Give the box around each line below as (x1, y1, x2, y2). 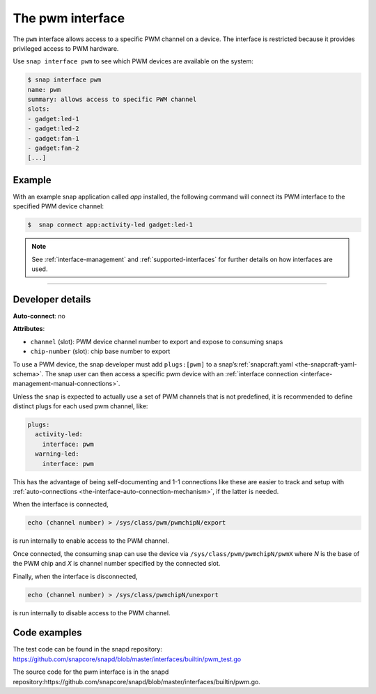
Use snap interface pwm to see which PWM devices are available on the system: (13, 57, 254, 65)
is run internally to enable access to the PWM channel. (13, 537, 170, 545)
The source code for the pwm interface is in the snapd (13, 668, 169, 676)
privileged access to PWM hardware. (13, 44, 119, 52)
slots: (27, 105, 50, 113)
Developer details (13, 293, 91, 305)
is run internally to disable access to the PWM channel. (13, 608, 171, 617)
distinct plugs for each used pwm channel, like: (13, 402, 148, 410)
